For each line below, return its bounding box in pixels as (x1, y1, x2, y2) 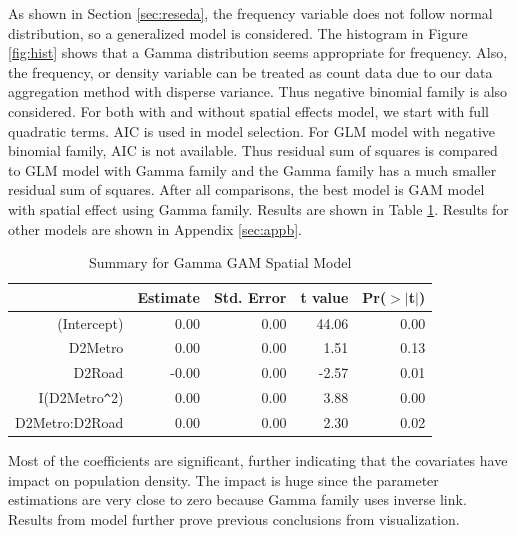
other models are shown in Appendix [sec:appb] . (8, 218, 302, 239)
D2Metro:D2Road (15, 412, 124, 432)
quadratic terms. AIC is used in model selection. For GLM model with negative (8, 120, 496, 141)
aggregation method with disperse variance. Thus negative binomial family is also (8, 81, 508, 102)
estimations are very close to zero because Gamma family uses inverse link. (8, 489, 467, 510)
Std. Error (213, 286, 287, 307)
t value (300, 286, 349, 307)
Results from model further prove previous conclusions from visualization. (8, 508, 460, 529)
